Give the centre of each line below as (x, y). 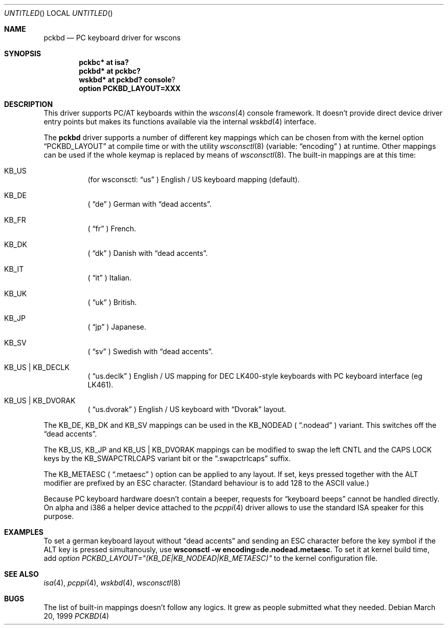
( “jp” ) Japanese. (117, 327)
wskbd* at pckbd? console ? (127, 80)
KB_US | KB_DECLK (37, 367)
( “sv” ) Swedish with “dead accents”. (150, 351)
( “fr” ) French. (112, 229)
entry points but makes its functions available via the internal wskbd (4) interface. (180, 122)
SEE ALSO (21, 574)
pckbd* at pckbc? (110, 71)
